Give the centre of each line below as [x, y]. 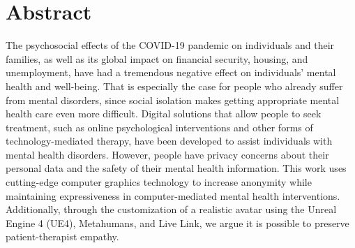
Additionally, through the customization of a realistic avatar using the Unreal [171, 209]
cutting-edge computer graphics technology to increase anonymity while [159, 182]
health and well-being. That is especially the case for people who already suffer [174, 86]
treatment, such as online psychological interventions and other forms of [159, 127]
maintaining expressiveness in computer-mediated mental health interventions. [173, 195]
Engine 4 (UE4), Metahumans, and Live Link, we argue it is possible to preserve [177, 223]
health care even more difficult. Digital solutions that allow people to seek [164, 114]
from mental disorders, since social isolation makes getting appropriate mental [173, 100]
